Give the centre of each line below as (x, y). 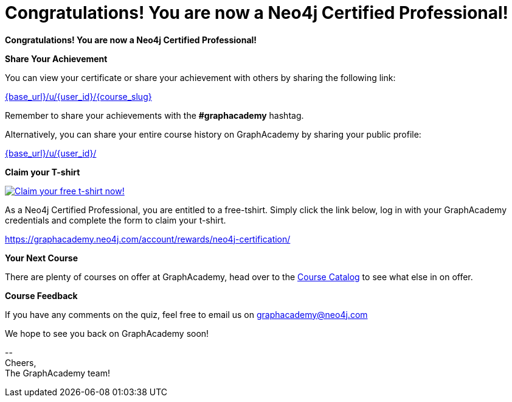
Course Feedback (41, 295)
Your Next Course (42, 258)
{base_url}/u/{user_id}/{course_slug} (78, 96)
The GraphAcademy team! (57, 373)
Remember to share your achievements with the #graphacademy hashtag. (154, 115)
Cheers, (21, 362)
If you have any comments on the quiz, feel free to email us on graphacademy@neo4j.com (186, 314)
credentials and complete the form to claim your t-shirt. (116, 220)
